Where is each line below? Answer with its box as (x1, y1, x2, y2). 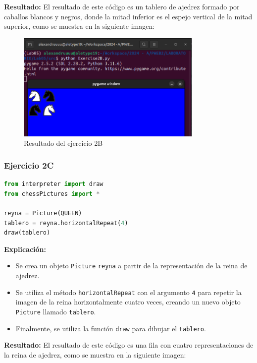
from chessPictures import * (4, 190, 100, 197)
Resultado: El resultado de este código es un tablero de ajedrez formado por (4, 1, 240, 11)
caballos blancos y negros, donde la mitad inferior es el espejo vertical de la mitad (4, 11, 253, 21)
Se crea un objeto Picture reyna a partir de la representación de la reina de (15, 260, 248, 271)
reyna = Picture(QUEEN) (4, 210, 82, 217)
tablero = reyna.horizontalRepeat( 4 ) (4, 219, 128, 227)
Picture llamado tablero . (15, 306, 96, 316)
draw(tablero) (4, 229, 51, 237)
